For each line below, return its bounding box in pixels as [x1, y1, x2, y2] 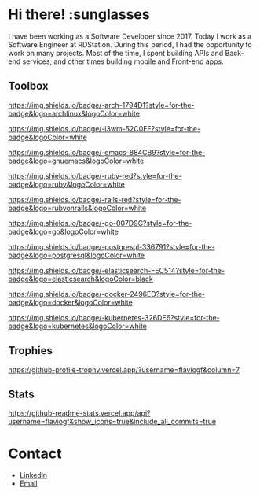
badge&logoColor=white [8, 132, 88, 142]
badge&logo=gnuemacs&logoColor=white [8, 156, 145, 165]
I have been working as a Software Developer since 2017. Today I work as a [8, 31, 252, 41]
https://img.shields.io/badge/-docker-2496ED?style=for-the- [8, 289, 206, 298]
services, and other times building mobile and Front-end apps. [22, 57, 224, 66]
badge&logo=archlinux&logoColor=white [8, 109, 140, 118]
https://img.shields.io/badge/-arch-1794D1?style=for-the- [8, 100, 195, 109]
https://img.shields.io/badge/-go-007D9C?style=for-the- [8, 218, 192, 227]
